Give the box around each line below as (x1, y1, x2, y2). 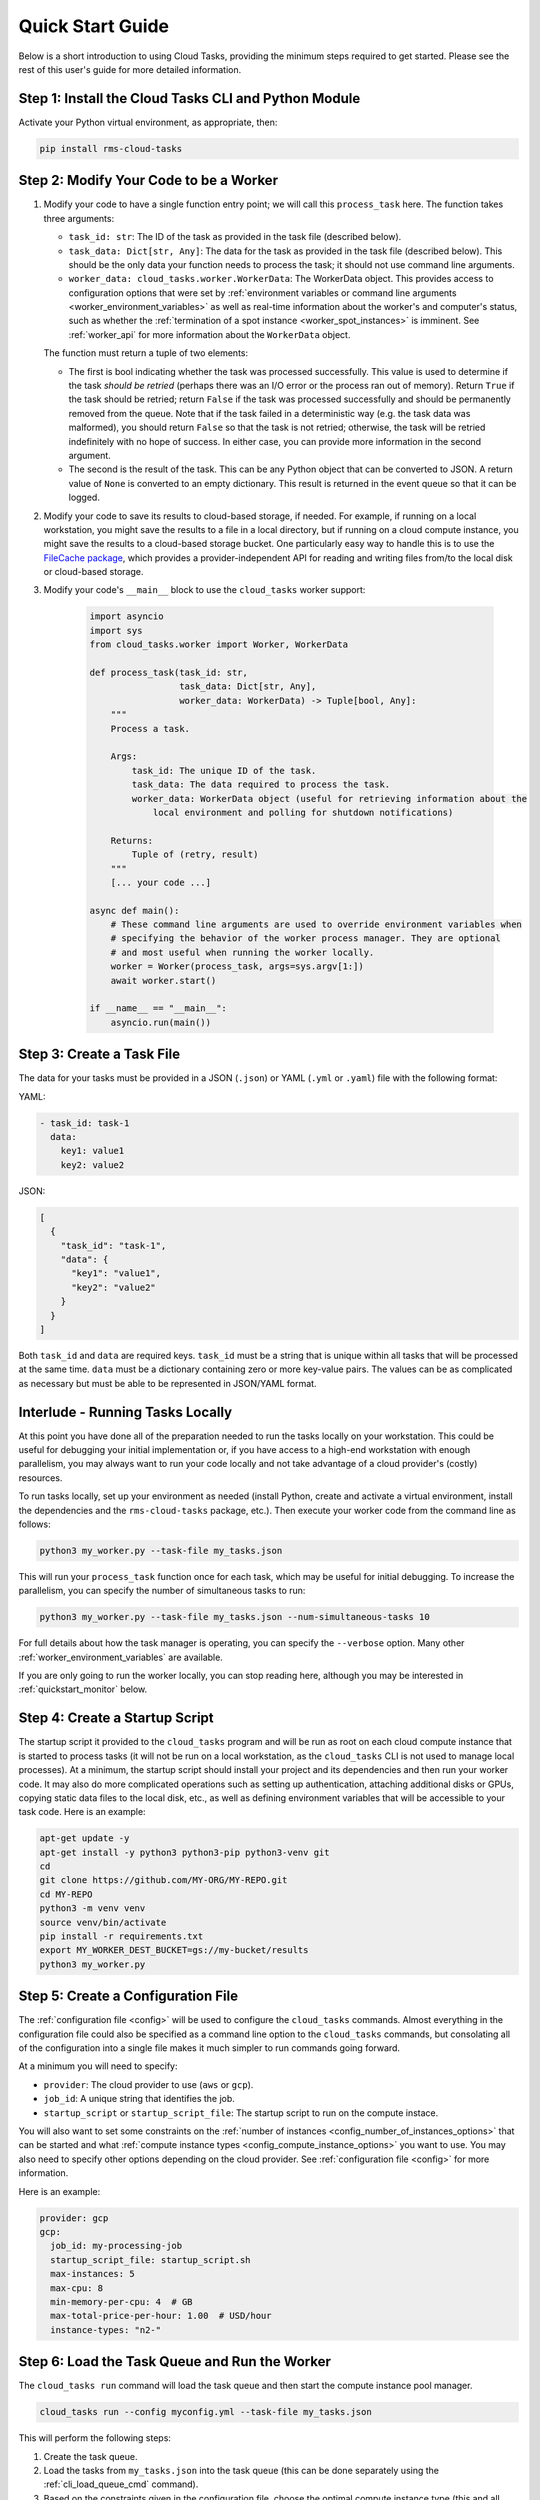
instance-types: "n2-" (50, 2324, 162, 2335)
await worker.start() (110, 975, 217, 986)
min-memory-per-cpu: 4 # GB (50, 2296, 194, 2307)
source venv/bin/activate (39, 1916, 167, 1928)
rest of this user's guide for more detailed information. (18, 63, 242, 75)
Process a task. (110, 723, 190, 734)
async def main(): (89, 905, 180, 916)
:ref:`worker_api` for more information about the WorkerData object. (68, 328, 351, 340)
